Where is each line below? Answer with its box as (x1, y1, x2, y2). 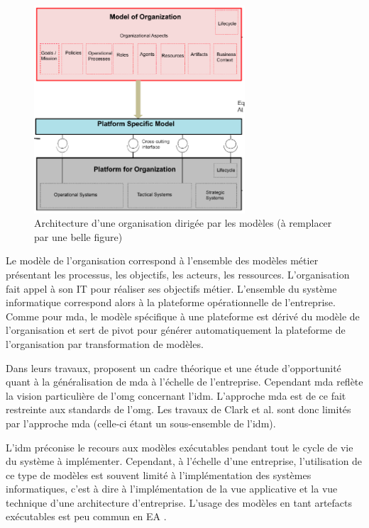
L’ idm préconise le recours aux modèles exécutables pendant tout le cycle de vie (6, 439, 353, 454)
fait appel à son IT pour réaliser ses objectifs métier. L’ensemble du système (6, 281, 337, 296)
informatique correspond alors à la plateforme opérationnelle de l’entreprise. (6, 295, 336, 310)
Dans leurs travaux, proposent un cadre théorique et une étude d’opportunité (6, 360, 341, 375)
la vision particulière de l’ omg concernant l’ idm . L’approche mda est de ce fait (6, 388, 346, 403)
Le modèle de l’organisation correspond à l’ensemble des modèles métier (6, 253, 319, 268)
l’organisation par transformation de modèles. (6, 336, 204, 351)
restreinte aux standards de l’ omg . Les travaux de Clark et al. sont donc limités (6, 402, 351, 417)
